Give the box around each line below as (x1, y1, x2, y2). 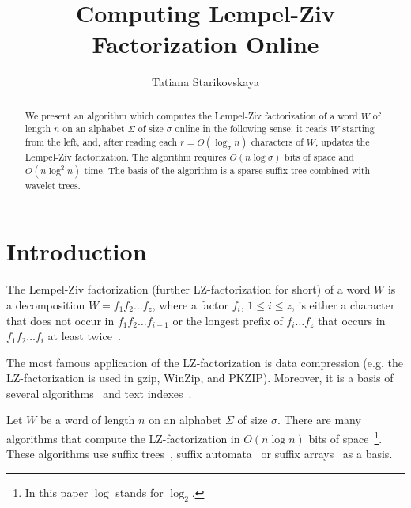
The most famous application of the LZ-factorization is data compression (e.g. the (6, 354, 403, 370)
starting (342, 122, 375, 135)
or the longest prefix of (172, 312, 283, 328)
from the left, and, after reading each (25, 135, 178, 149)
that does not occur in (6, 312, 115, 328)
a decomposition (6, 296, 85, 313)
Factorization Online (92, 28, 319, 60)
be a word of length (40, 411, 135, 428)
